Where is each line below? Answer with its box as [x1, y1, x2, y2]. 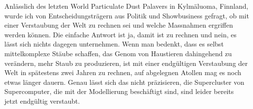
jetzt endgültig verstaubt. [4, 95, 80, 106]
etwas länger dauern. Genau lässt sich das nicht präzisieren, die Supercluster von [4, 77, 244, 87]
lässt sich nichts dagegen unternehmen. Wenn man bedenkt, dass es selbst [4, 39, 224, 49]
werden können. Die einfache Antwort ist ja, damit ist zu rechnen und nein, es [4, 29, 237, 39]
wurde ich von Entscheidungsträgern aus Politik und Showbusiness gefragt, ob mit [4, 10, 249, 20]
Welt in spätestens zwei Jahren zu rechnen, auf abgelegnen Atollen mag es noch [4, 67, 241, 78]
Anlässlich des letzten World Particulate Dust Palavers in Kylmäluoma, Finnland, [4, 1, 249, 11]
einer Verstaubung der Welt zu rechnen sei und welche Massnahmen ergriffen [4, 20, 233, 30]
